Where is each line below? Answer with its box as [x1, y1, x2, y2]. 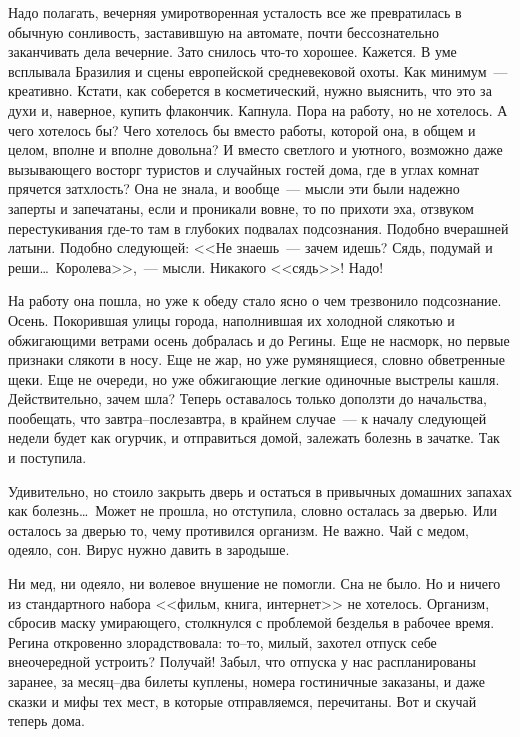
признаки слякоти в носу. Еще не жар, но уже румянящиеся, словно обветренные [8, 349, 505, 370]
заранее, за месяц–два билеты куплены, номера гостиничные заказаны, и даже [8, 671, 486, 691]
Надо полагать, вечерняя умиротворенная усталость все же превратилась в [8, 2, 462, 22]
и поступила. [8, 447, 87, 468]
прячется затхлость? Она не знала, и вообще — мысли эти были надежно [8, 178, 460, 199]
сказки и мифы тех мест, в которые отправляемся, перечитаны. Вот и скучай [8, 690, 477, 711]
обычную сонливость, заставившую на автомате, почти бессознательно [8, 21, 440, 42]
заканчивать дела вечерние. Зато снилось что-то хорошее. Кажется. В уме [8, 41, 457, 62]
